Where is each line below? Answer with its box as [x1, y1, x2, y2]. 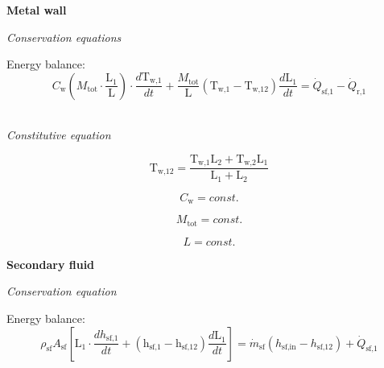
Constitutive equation [6, 126, 111, 143]
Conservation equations [6, 28, 122, 45]
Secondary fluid [6, 255, 95, 272]
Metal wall [6, 2, 67, 18]
